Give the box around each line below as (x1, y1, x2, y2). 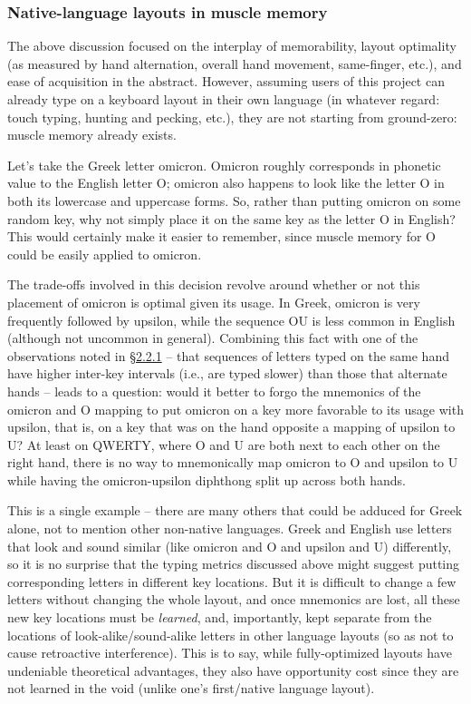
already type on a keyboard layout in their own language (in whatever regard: (7, 90, 440, 108)
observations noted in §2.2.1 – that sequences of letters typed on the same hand (7, 346, 449, 365)
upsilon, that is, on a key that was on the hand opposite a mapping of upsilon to (7, 417, 456, 436)
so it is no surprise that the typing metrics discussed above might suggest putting (7, 554, 460, 573)
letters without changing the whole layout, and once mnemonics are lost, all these (7, 590, 460, 609)
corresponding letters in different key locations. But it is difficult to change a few (7, 572, 457, 591)
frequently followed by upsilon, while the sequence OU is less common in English (7, 310, 456, 329)
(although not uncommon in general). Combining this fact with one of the (7, 328, 418, 347)
